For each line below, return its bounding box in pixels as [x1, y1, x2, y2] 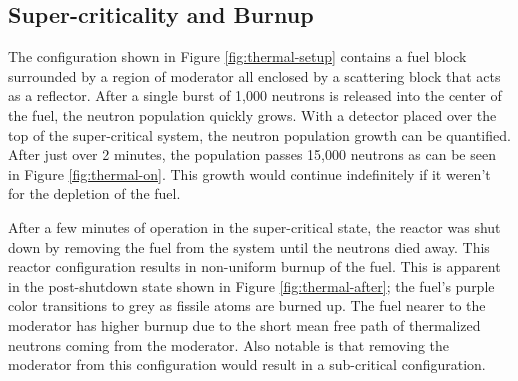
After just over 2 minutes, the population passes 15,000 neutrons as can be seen [8, 144, 496, 165]
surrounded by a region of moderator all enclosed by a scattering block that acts [8, 65, 501, 86]
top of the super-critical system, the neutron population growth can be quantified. [8, 124, 511, 145]
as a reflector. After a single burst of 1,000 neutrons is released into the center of [8, 85, 502, 106]
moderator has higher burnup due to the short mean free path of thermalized [8, 314, 481, 335]
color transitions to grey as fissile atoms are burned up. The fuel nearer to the [8, 295, 486, 316]
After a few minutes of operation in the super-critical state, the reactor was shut [8, 216, 501, 237]
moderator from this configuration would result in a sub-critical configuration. [8, 354, 486, 375]
